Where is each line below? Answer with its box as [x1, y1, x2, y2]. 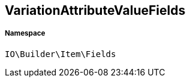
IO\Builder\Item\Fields [5, 49, 116, 59]
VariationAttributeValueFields [5, 3, 186, 18]
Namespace [5, 29, 46, 38]
